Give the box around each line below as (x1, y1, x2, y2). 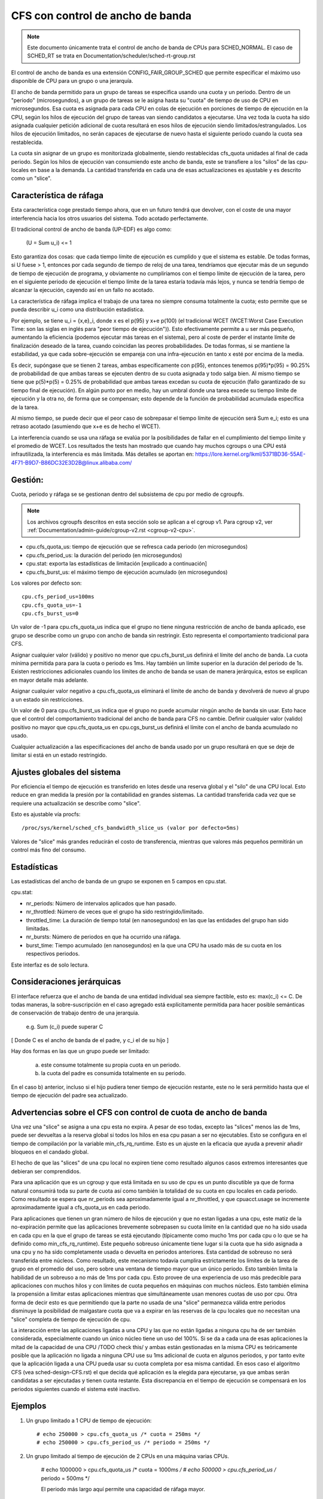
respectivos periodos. (26, 950, 80, 958)
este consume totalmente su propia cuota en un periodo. (41, 1061, 181, 1068)
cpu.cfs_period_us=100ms (22, 594, 95, 600)
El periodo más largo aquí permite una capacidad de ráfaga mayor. (41, 1485, 206, 1492)
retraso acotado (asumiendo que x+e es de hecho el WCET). (11, 423, 161, 430)
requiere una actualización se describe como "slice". (11, 799, 141, 806)
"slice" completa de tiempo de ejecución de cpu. (11, 1316, 132, 1323)
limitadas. (26, 925, 50, 932)
